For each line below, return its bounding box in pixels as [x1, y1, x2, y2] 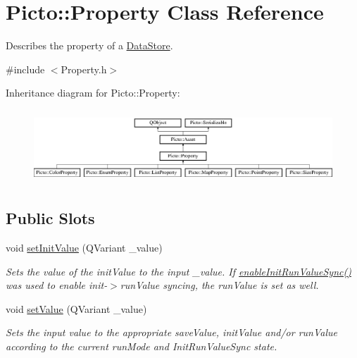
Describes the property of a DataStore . [6, 38, 173, 53]
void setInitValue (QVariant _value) [6, 240, 163, 254]
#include [6, 61, 45, 76]
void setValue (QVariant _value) [6, 301, 147, 316]
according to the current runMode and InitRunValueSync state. [6, 338, 277, 353]
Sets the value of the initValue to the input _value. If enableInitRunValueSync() [6, 264, 351, 278]
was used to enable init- [6, 278, 108, 292]
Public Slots [6, 207, 95, 229]
